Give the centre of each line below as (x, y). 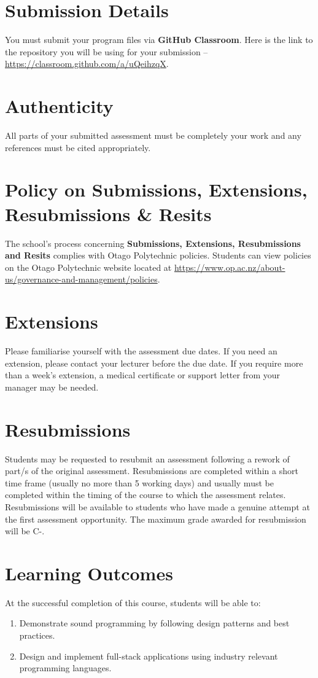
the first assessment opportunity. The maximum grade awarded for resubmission (156, 519)
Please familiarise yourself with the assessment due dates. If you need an (141, 351)
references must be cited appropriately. (78, 147)
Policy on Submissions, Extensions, (156, 189)
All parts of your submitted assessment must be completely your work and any (153, 135)
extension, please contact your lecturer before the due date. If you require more (154, 363)
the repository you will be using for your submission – (107, 51)
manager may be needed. (52, 387)
